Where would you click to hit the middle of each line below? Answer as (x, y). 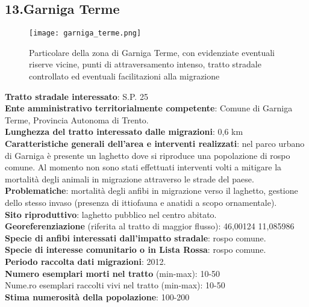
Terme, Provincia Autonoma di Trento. (77, 119)
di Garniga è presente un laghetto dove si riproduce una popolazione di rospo (148, 155)
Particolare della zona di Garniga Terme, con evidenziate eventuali (152, 52)
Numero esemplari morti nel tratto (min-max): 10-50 (113, 273)
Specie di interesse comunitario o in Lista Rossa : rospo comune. (136, 250)
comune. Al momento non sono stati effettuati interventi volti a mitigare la (143, 167)
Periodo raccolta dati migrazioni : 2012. (86, 261)
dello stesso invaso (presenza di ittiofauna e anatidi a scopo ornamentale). (141, 202)
